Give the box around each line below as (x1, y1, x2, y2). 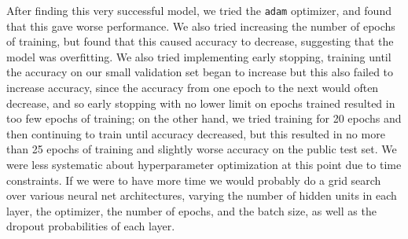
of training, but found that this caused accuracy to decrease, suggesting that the (6, 33, 394, 50)
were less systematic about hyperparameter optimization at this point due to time (6, 156, 402, 172)
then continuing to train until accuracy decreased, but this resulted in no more (6, 125, 385, 142)
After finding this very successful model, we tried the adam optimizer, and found (6, 2, 391, 18)
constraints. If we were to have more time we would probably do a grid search (6, 171, 381, 188)
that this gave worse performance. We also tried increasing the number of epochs (6, 17, 395, 34)
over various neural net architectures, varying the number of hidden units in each (6, 187, 397, 204)
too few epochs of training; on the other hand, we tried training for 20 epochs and (6, 110, 402, 127)
